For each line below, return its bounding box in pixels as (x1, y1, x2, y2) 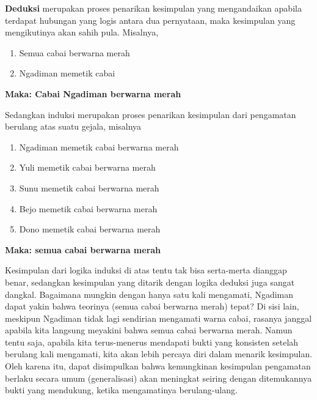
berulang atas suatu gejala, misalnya (5, 120, 142, 133)
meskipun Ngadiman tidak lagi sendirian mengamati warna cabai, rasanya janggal (5, 311, 312, 324)
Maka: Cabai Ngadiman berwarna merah (5, 87, 181, 100)
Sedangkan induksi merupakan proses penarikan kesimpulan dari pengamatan (5, 108, 296, 120)
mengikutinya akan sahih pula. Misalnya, (5, 26, 159, 39)
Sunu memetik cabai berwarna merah (19, 181, 159, 194)
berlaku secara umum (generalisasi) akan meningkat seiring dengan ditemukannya (5, 371, 312, 384)
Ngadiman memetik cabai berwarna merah (19, 140, 179, 153)
